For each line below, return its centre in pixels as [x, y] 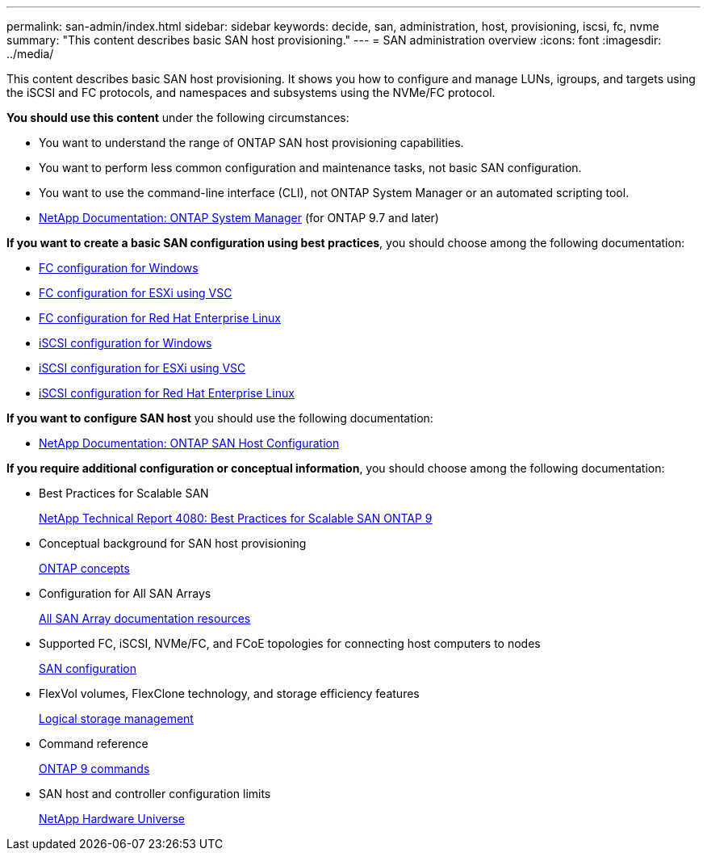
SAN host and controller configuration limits [155, 794]
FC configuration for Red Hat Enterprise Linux [160, 318]
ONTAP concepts [84, 568]
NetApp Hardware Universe [112, 819]
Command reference [94, 744]
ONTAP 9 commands [94, 769]
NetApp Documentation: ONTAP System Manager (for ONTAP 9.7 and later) [239, 218]
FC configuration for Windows [119, 268]
